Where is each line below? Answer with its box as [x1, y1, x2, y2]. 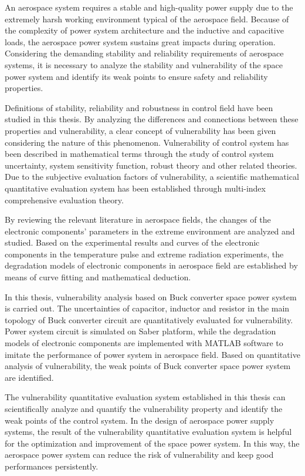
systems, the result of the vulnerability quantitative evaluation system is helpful [5, 425, 292, 438]
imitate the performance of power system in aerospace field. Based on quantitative [5, 348, 300, 360]
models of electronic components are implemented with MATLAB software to [5, 337, 283, 349]
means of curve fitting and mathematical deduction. [5, 271, 191, 283]
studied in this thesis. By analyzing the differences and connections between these [5, 113, 299, 125]
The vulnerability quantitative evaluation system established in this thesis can [5, 391, 286, 403]
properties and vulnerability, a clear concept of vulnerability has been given [5, 124, 276, 136]
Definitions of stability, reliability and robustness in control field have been [5, 101, 273, 113]
